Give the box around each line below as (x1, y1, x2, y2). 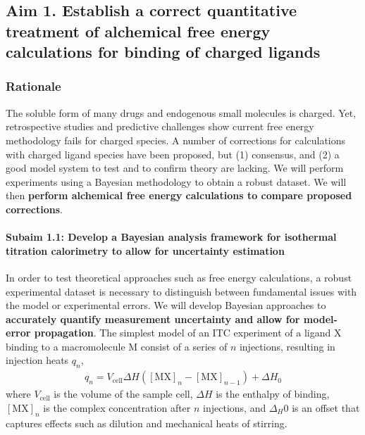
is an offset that (292, 400, 360, 415)
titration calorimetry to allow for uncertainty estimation (6, 243, 285, 258)
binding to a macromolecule (6, 339, 125, 353)
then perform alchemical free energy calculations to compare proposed (6, 188, 352, 203)
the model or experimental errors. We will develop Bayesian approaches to (6, 298, 326, 313)
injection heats (6, 353, 69, 367)
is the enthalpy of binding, (216, 386, 330, 401)
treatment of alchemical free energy (6, 20, 271, 42)
